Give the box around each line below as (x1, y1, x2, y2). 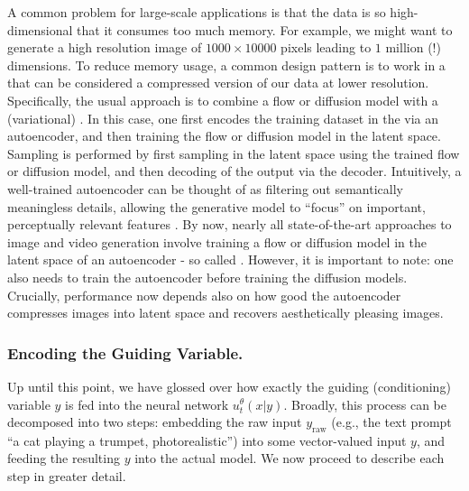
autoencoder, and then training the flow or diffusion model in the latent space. (7, 126, 441, 145)
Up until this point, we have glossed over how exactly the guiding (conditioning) (7, 376, 451, 395)
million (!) (385, 38, 441, 57)
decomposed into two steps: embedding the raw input (7, 412, 302, 431)
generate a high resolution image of (7, 38, 202, 57)
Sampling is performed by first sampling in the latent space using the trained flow (7, 144, 460, 162)
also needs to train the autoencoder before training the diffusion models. (7, 267, 408, 286)
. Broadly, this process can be (283, 394, 446, 413)
